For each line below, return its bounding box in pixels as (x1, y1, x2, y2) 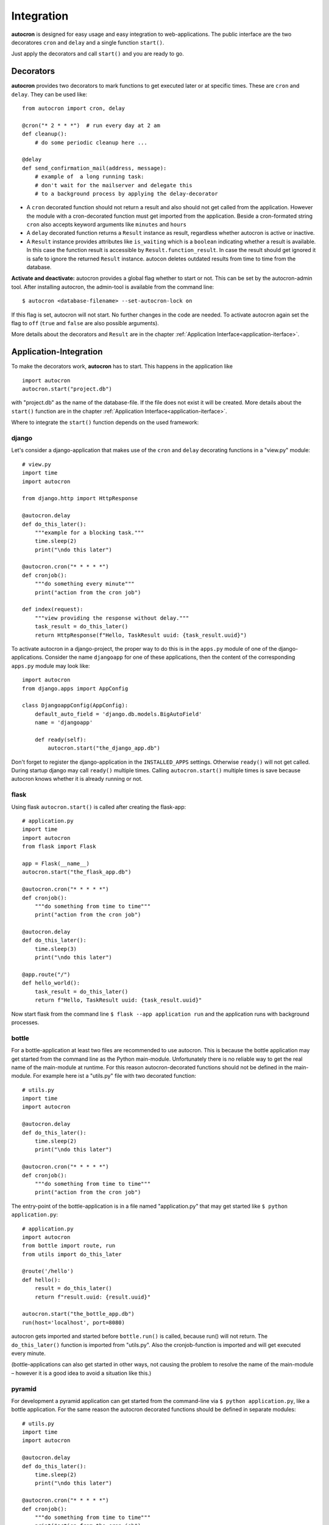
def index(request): (22, 606, 83, 613)
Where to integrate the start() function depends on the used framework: (11, 418, 199, 426)
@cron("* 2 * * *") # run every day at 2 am (22, 122, 161, 129)
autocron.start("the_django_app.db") (48, 745, 161, 752)
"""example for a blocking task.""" (34, 529, 144, 536)
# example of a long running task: (34, 173, 144, 180)
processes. (11, 1019, 40, 1026)
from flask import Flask (22, 843, 96, 850)
